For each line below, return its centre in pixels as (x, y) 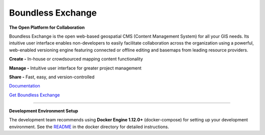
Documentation (25, 86)
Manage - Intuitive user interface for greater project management (75, 68)
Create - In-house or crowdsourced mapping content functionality (76, 59)
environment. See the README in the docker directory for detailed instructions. (89, 127)
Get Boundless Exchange (34, 95)
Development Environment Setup (44, 111)
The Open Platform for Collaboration (47, 27)
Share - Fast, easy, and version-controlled (52, 77)
